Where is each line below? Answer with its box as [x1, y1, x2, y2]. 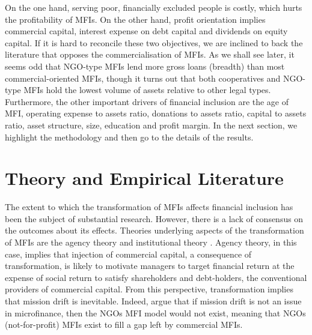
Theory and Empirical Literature [5, 166, 284, 190]
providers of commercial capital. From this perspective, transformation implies [5, 283, 293, 295]
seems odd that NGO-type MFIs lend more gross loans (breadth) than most [5, 59, 285, 72]
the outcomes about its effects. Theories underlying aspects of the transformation [5, 224, 304, 237]
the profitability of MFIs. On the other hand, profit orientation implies [5, 13, 266, 25]
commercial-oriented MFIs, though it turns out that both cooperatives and [5, 71, 281, 84]
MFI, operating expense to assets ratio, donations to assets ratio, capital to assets [5, 107, 307, 119]
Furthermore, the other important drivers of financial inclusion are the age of [5, 95, 289, 107]
